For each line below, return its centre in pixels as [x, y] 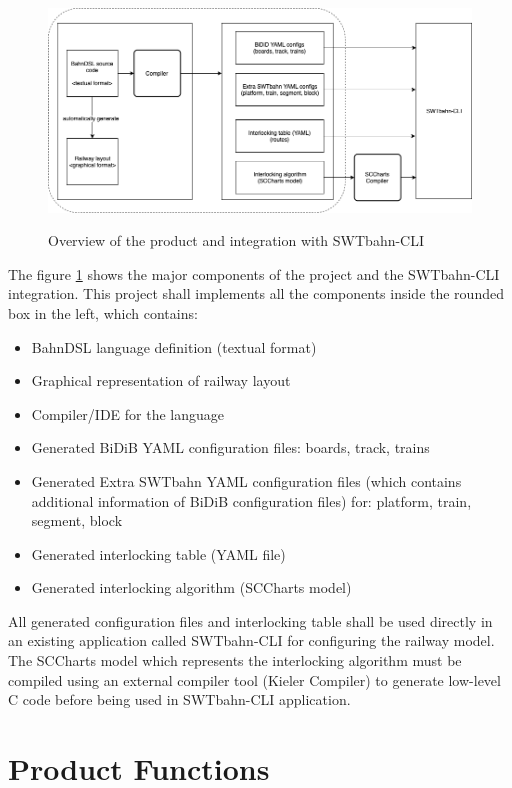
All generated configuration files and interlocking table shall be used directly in [250, 620]
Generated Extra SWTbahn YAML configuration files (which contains [246, 480]
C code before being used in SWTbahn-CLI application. [179, 699]
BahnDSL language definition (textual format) [174, 346]
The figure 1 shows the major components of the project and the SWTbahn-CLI [254, 273]
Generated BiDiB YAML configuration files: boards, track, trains [230, 447]
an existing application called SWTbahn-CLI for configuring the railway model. [251, 640]
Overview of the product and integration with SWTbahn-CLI [236, 240]
